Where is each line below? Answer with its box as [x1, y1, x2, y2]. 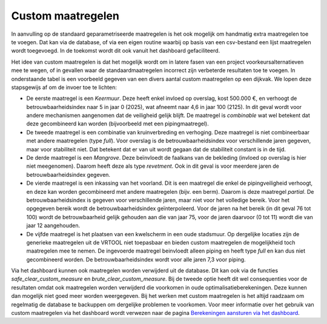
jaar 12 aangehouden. [26, 222, 81, 230]
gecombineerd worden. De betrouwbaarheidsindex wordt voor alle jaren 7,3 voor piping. [26, 256, 246, 263]
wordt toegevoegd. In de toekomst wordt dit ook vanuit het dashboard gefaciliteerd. [11, 47, 220, 55]
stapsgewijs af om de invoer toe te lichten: [11, 84, 117, 91]
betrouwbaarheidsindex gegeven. [26, 171, 111, 178]
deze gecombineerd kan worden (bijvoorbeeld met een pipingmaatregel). [26, 120, 209, 127]
